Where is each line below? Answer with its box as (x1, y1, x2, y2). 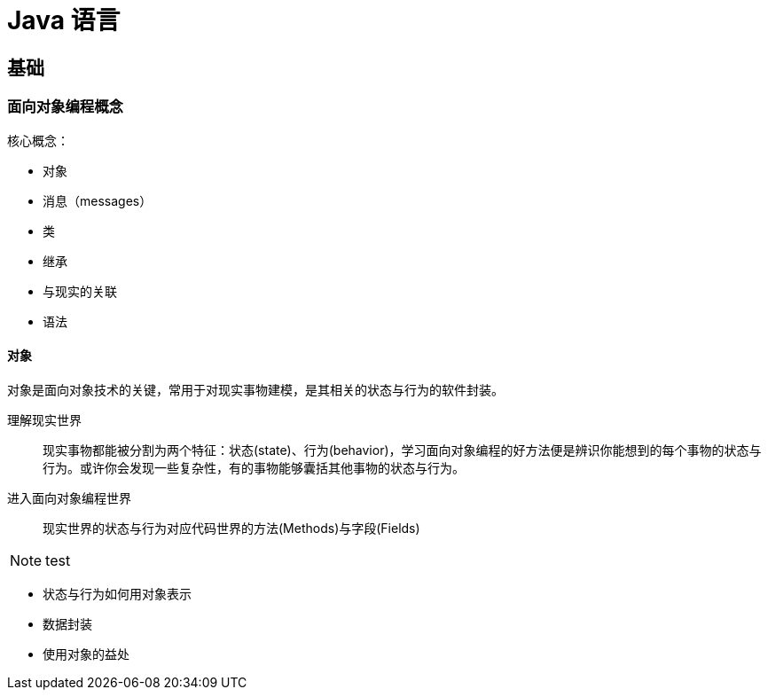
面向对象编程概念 (7, 98, 123, 116)
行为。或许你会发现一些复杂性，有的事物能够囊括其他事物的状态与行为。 (43, 459, 465, 475)
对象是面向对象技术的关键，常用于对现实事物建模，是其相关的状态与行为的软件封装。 (7, 381, 504, 397)
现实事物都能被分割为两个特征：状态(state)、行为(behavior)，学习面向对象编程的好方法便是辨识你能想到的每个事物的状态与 (43, 442, 762, 458)
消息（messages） (43, 192, 153, 208)
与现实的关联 (43, 283, 117, 299)
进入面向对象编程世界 (7, 489, 131, 505)
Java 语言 (7, 5, 121, 35)
